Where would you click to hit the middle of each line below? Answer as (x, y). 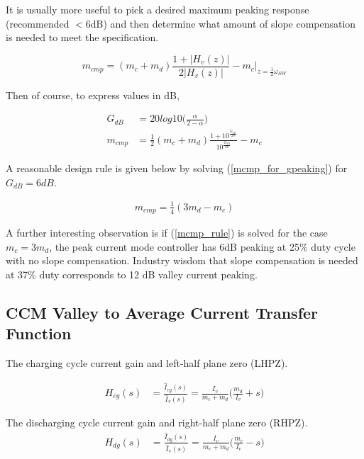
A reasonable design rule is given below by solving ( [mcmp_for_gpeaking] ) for (177, 168)
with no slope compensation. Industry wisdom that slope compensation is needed (182, 260)
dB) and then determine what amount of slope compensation (223, 23)
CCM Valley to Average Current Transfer (162, 312)
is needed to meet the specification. (82, 37)
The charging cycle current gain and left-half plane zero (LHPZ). (147, 363)
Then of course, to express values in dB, (93, 95)
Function (39, 333)
